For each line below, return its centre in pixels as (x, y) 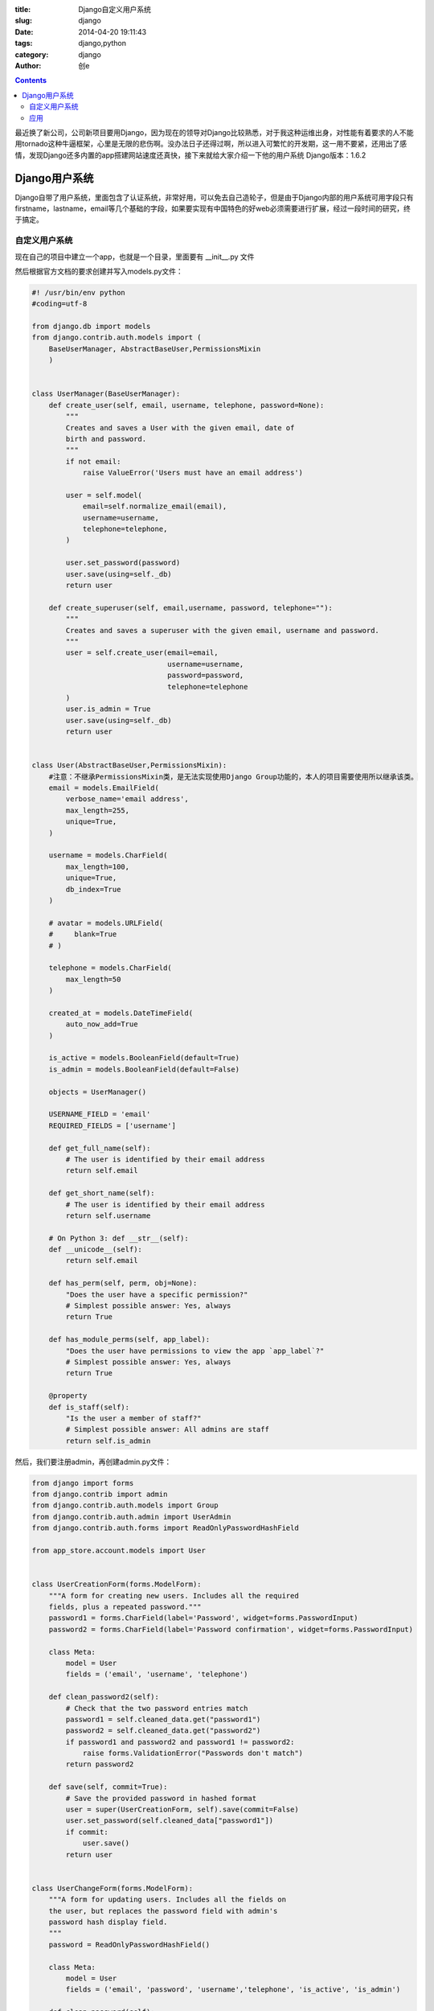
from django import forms (83, 1483)
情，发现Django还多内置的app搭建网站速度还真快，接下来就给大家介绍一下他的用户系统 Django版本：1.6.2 (190, 155)
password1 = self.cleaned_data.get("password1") (163, 1719)
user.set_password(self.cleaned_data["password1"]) (170, 1821)
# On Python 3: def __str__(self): (119, 1238)
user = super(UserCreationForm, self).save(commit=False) (182, 1809)
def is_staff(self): (89, 1407)
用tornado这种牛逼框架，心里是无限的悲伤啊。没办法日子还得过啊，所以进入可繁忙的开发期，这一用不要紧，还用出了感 (211, 144)
